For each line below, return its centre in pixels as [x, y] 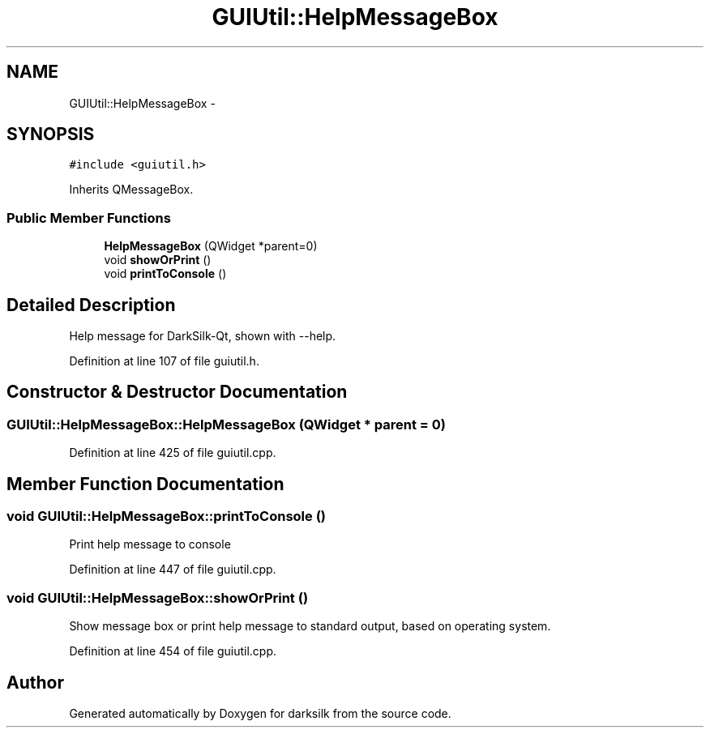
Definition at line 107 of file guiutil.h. [164, 361]
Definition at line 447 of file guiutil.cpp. [173, 570]
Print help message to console [150, 544]
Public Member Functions [89, 218]
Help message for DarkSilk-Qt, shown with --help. [203, 336]
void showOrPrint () [158, 260]
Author [35, 682]
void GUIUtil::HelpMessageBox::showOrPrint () [158, 597]
